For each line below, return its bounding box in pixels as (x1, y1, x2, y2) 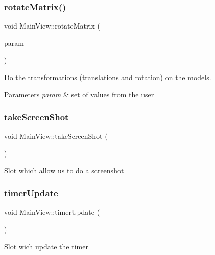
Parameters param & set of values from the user (4, 89, 154, 99)
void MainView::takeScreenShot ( (4, 131, 108, 141)
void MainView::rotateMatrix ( (4, 20, 100, 31)
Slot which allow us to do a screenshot (4, 165, 124, 175)
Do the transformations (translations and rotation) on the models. (4, 72, 211, 82)
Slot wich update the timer (4, 241, 88, 251)
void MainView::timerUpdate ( (4, 207, 100, 217)
